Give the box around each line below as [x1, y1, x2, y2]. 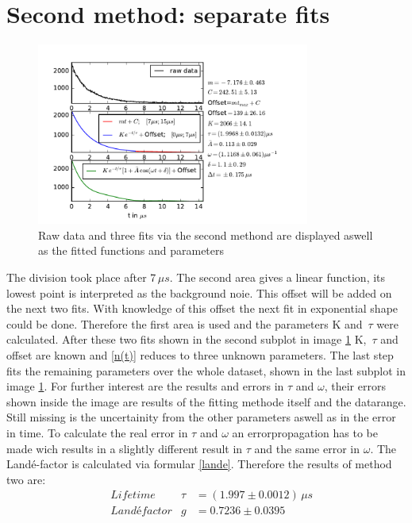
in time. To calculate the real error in [6, 424, 188, 440]
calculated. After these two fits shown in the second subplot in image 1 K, [6, 331, 367, 348]
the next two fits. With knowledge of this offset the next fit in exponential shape [6, 300, 399, 317]
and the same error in [254, 440, 360, 456]
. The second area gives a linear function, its [169, 269, 386, 286]
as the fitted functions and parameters [38, 242, 225, 259]
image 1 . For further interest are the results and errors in [6, 378, 284, 394]
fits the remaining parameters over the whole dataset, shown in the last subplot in [6, 362, 406, 379]
